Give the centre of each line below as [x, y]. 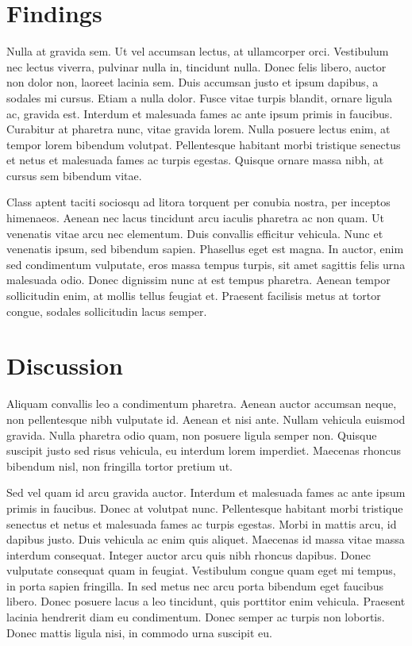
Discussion [65, 365]
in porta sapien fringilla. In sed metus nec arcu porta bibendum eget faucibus [195, 585]
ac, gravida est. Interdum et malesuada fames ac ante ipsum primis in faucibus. [200, 113]
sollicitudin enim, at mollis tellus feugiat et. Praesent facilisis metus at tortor [194, 296]
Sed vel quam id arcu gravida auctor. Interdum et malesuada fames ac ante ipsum [206, 492]
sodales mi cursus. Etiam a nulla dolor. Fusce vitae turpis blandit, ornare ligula [200, 97]
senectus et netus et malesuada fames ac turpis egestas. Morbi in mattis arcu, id [202, 523]
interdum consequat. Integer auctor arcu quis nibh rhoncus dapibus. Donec [189, 554]
